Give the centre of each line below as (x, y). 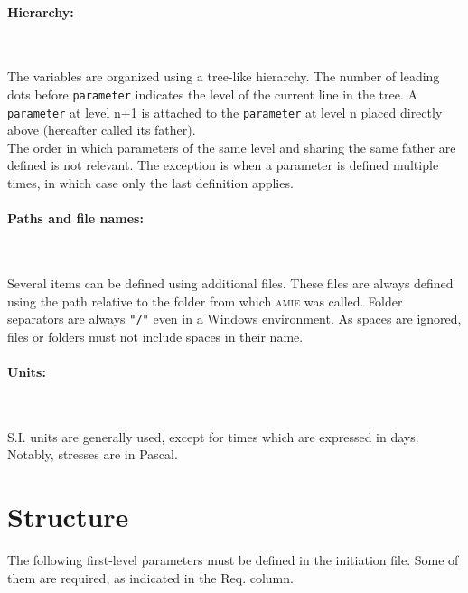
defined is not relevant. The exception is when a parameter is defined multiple (223, 165)
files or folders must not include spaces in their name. (155, 336)
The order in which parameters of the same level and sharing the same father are (232, 147)
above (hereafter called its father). (102, 130)
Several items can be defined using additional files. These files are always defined (230, 283)
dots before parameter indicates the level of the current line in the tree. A (213, 94)
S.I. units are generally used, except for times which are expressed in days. (213, 436)
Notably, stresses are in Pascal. (93, 454)
